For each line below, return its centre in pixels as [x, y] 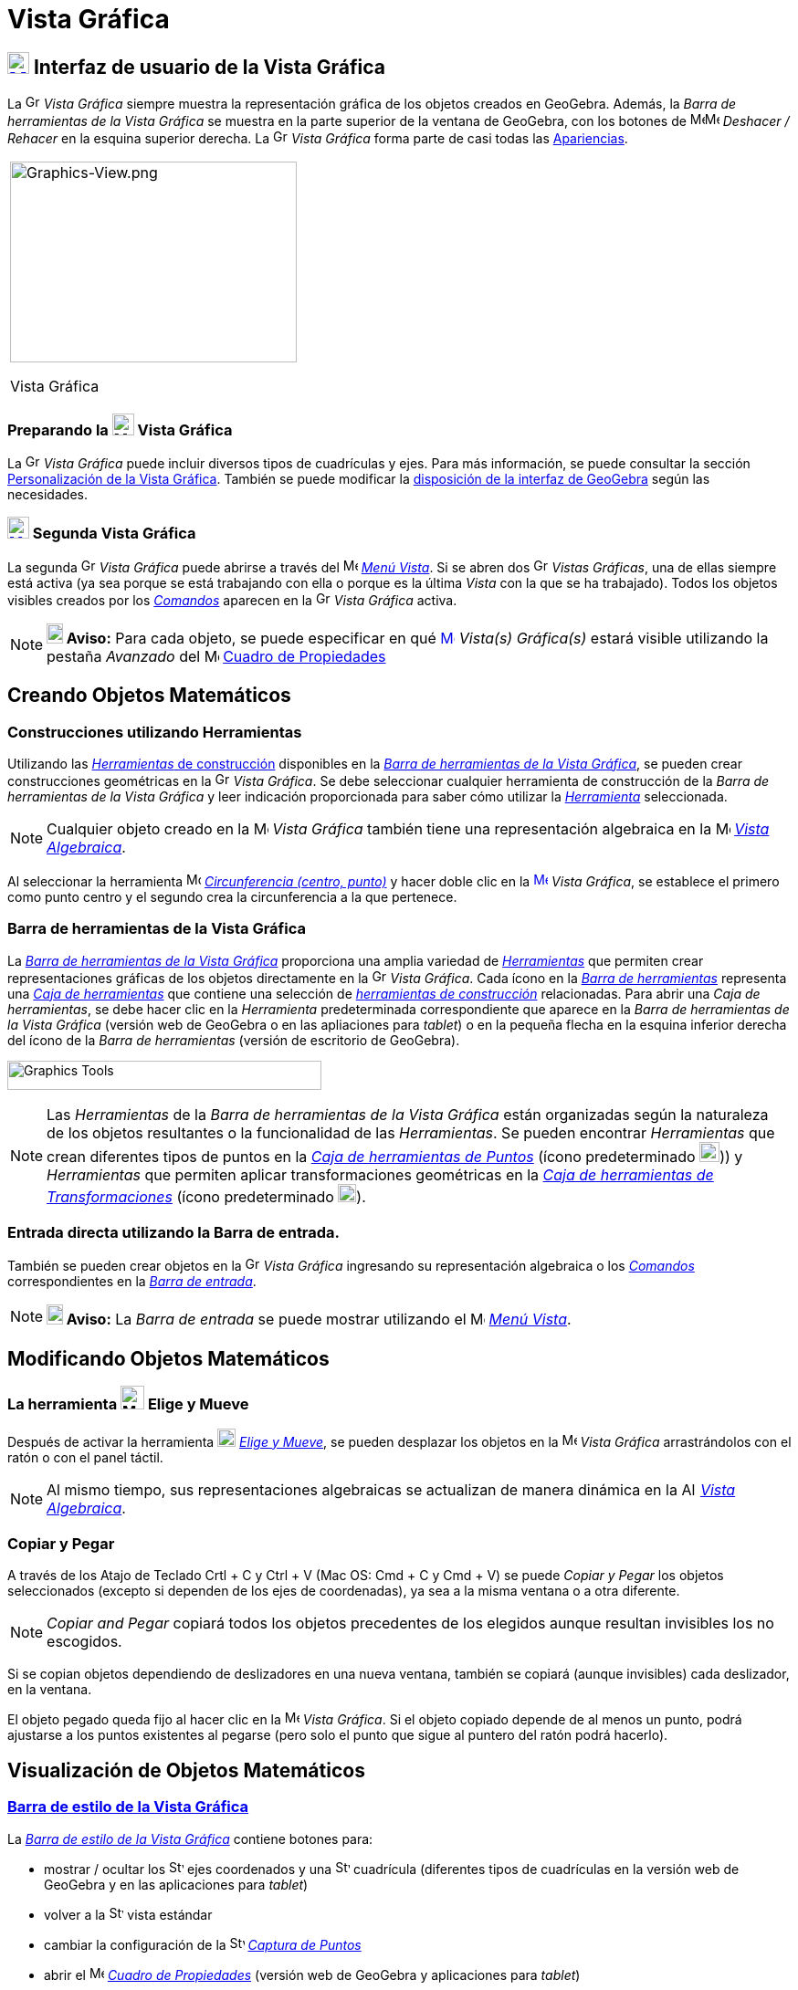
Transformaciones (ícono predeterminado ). [206, 1196]
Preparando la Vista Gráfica [120, 429]
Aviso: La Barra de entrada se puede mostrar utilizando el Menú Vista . [319, 1320]
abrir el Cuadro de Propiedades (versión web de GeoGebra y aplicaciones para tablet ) [312, 1974]
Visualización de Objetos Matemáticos [186, 1770]
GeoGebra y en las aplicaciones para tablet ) [176, 1884]
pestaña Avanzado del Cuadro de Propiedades [216, 656]
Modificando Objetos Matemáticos [168, 1358]
